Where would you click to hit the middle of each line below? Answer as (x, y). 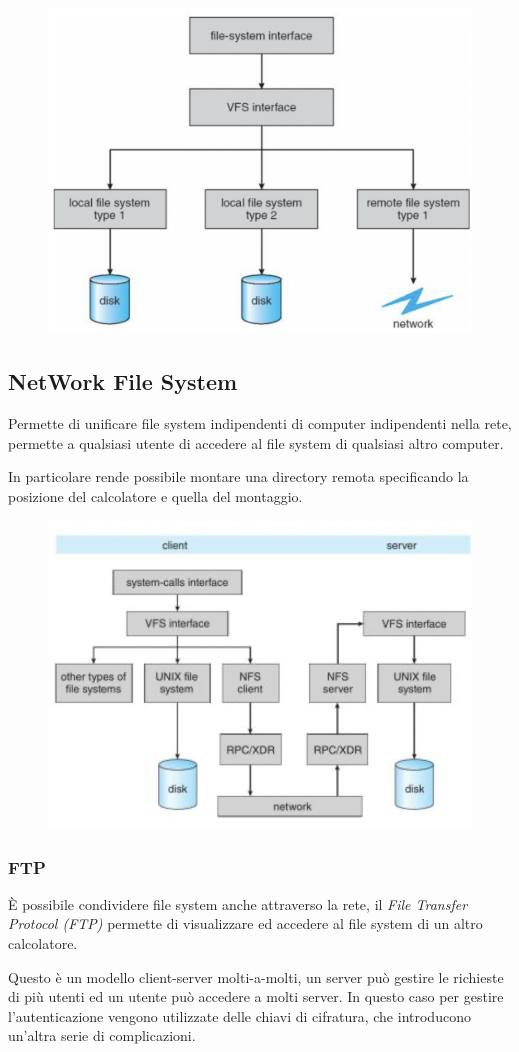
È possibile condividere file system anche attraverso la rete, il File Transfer (238, 903)
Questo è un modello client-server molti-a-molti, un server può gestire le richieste (256, 976)
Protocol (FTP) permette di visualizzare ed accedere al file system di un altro (245, 923)
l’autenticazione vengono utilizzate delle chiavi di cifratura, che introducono (239, 1015)
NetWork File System (123, 381)
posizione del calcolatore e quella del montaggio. (155, 496)
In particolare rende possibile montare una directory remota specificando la (238, 476)
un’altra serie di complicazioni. (102, 1035)
